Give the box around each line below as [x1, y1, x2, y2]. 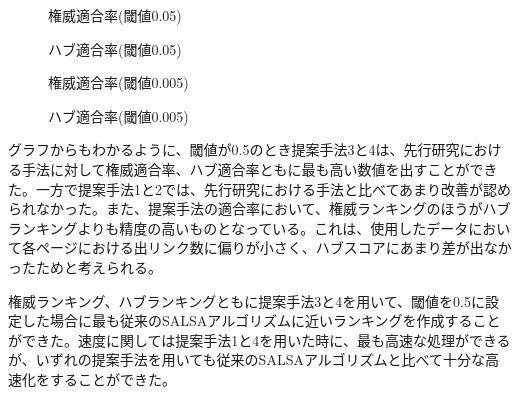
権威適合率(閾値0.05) [48, 5, 182, 25]
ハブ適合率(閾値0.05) [48, 38, 182, 59]
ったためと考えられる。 [8, 256, 162, 277]
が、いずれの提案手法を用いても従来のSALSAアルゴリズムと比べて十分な [8, 349, 485, 370]
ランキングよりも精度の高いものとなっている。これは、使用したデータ [8, 217, 469, 238]
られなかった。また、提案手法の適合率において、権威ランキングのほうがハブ [8, 198, 511, 219]
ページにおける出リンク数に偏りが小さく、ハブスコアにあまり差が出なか [35, 237, 512, 258]
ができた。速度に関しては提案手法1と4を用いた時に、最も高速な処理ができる [8, 329, 511, 350]
